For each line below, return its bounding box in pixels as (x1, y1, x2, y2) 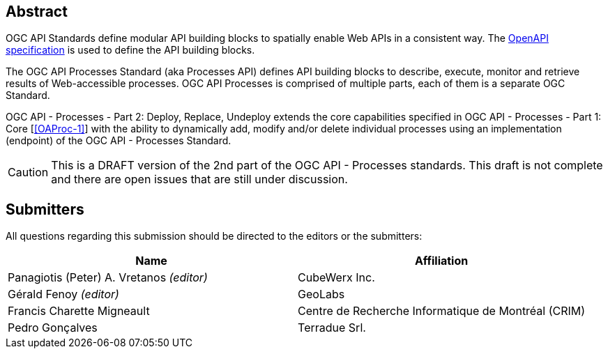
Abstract (6, 3, 68, 20)
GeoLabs (298, 287, 345, 302)
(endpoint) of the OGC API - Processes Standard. (6, 134, 231, 147)
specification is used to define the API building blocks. (6, 44, 255, 56)
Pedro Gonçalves (8, 321, 98, 335)
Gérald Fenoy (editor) (8, 287, 119, 302)
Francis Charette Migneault (8, 304, 150, 318)
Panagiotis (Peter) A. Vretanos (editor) (8, 270, 208, 285)
